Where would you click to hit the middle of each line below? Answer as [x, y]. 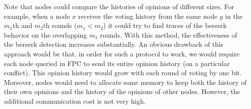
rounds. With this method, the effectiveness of [169, 34]
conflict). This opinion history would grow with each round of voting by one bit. [123, 73]
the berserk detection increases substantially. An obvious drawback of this [114, 44]
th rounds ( [60, 25]
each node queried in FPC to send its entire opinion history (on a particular [117, 63]
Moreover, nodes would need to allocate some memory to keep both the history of [125, 82]
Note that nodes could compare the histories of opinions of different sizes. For [119, 6]
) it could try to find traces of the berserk [165, 25]
